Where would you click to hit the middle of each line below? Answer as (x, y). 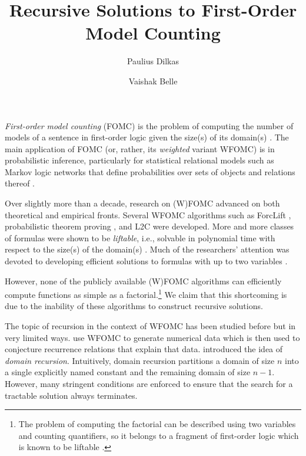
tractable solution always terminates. (71, 395)
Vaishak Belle (153, 81)
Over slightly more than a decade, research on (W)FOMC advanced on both (142, 203)
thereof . (20, 183)
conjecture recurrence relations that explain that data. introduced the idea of (144, 349)
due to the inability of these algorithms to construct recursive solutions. (134, 306)
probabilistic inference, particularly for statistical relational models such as (139, 160)
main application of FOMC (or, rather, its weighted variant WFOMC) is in (140, 148)
